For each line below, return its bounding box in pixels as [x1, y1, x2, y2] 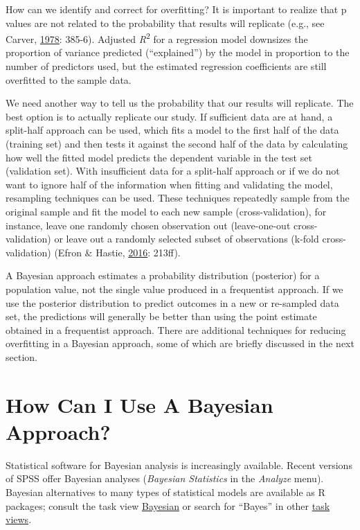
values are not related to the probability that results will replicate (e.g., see [6, 15, 325, 30]
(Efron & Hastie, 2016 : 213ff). [54, 245, 181, 259]
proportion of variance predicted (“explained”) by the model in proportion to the [6, 45, 350, 60]
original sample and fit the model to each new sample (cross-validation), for [6, 204, 327, 218]
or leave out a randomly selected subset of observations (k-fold [54, 231, 319, 246]
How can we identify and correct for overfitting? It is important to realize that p [6, 2, 347, 16]
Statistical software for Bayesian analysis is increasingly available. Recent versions [6, 457, 352, 472]
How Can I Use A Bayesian [6, 390, 273, 418]
